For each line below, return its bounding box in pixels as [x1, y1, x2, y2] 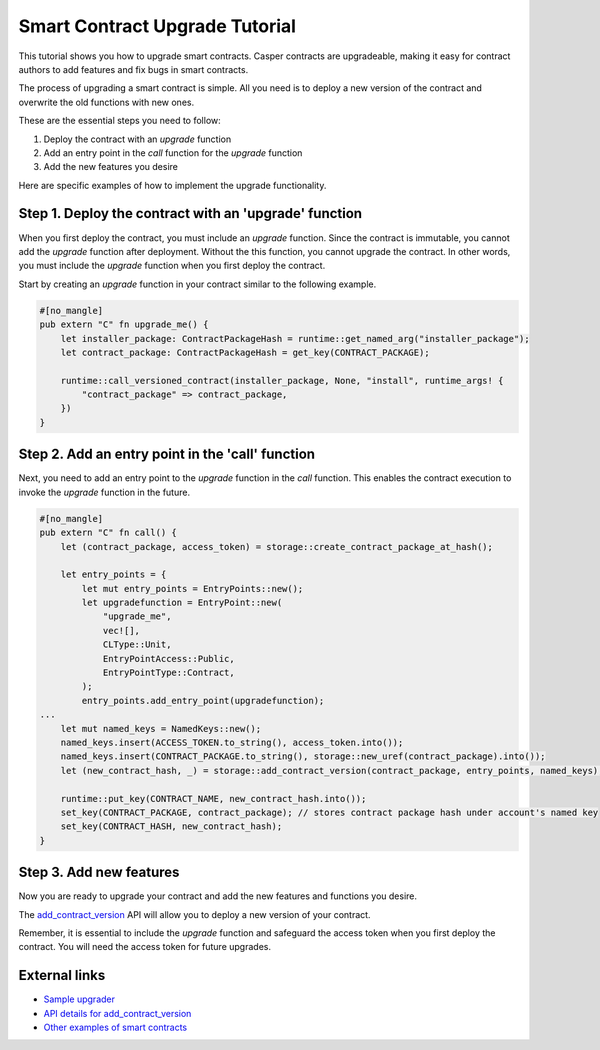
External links [18, 967, 106, 984]
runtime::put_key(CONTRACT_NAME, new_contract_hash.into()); [60, 793, 367, 804]
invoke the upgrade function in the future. [18, 486, 190, 498]
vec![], [102, 625, 140, 636]
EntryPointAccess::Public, [102, 653, 235, 664]
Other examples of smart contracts [43, 1021, 188, 1034]
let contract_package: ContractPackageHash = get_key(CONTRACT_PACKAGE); [60, 346, 430, 358]
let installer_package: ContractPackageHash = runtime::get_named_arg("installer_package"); [60, 333, 530, 344]
